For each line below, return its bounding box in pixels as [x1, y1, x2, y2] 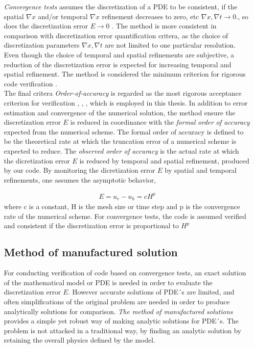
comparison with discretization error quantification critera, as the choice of [4, 30, 228, 40]
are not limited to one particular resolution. [105, 40, 236, 50]
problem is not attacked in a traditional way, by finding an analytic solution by [4, 325, 241, 335]
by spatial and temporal [164, 165, 237, 175]
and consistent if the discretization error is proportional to [4, 220, 179, 231]
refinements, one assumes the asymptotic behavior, [4, 174, 156, 185]
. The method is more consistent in [112, 21, 217, 31]
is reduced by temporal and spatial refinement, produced [79, 155, 250, 165]
